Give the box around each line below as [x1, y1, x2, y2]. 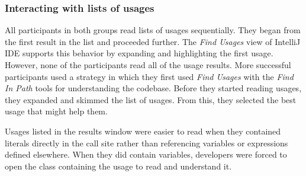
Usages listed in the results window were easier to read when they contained [5, 124, 281, 137]
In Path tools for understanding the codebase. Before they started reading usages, [5, 82, 302, 94]
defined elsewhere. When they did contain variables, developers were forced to [5, 148, 287, 161]
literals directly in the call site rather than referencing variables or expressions [5, 136, 288, 149]
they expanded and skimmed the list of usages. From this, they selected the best [5, 93, 297, 105]
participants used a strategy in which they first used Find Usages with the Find [5, 70, 294, 82]
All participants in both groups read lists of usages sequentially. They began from [5, 24, 301, 36]
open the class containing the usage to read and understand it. [5, 159, 232, 172]
